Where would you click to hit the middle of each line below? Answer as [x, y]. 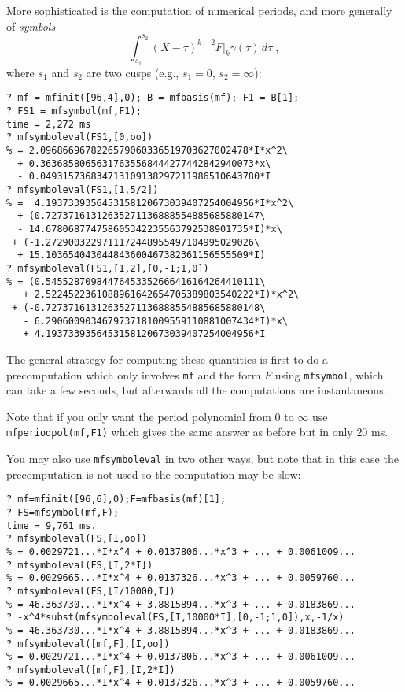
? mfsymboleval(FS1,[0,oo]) [80, 137]
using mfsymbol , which [329, 374]
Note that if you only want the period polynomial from [139, 416]
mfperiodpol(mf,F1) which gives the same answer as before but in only [180, 432]
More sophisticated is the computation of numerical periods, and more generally [199, 10]
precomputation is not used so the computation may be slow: [154, 474]
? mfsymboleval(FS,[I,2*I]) [80, 565]
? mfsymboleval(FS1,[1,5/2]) [83, 190]
